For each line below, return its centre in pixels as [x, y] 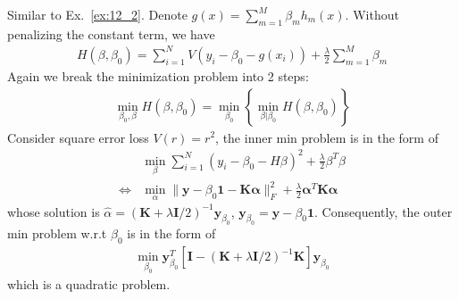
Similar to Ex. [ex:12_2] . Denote [97, 14]
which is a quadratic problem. [89, 284]
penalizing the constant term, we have [111, 33]
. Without [372, 14]
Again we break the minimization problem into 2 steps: [158, 75]
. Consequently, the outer [384, 211]
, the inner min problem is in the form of [327, 137]
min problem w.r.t [57, 233]
